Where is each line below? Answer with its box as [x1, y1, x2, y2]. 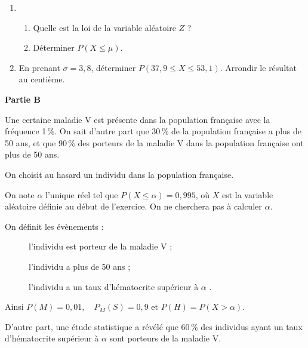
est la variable [221, 188, 273, 201]
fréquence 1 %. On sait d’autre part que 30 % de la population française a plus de [5, 125, 302, 137]
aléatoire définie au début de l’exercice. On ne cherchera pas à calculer [5, 200, 262, 213]
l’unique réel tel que [45, 188, 118, 201]
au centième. [19, 73, 65, 85]
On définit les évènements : [5, 220, 104, 232]
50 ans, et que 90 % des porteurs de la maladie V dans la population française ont [5, 136, 304, 149]
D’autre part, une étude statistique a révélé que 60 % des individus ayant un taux [5, 320, 303, 332]
